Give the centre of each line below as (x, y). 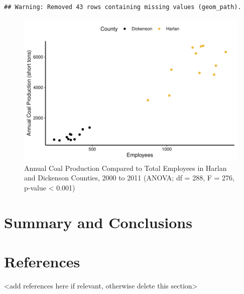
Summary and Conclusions (98, 222)
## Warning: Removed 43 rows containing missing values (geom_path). (123, 7)
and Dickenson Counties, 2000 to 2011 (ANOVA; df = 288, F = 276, (129, 178)
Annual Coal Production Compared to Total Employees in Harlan (126, 168)
